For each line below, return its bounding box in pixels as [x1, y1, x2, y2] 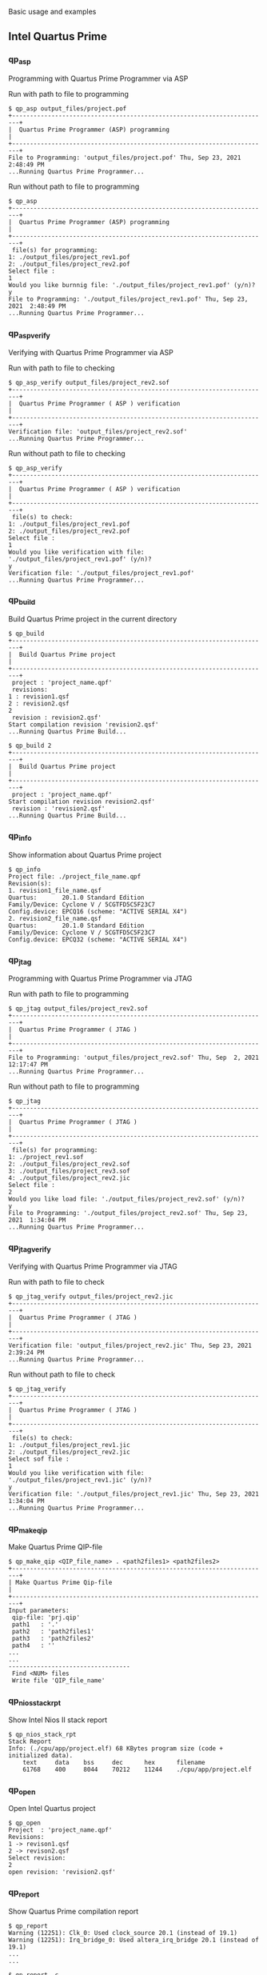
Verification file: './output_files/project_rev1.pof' [8, 569, 195, 577]
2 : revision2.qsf [8, 700, 70, 708]
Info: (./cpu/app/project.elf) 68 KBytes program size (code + [8, 1744, 224, 1753]
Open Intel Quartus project [8, 1804, 96, 1813]
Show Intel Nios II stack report [8, 1715, 108, 1725]
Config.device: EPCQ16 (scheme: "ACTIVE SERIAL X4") [8, 907, 188, 915]
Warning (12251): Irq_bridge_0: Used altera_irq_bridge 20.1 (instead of [8, 1936, 260, 1945]
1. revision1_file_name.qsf [8, 886, 102, 894]
